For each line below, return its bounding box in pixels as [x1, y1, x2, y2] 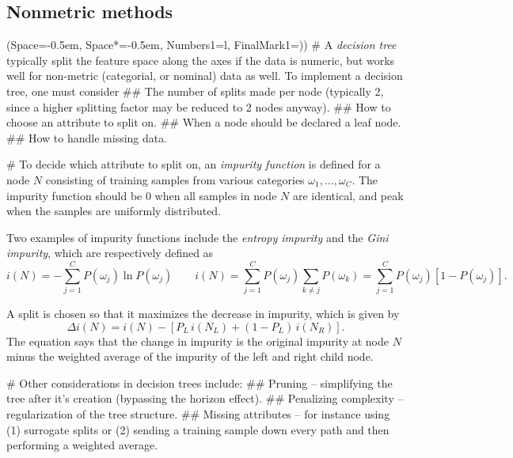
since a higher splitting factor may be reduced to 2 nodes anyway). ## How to [6, 98, 391, 115]
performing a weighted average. [6, 437, 158, 453]
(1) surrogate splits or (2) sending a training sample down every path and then [6, 421, 389, 437]
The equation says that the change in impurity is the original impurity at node [6, 332, 389, 349]
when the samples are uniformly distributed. [6, 203, 222, 219]
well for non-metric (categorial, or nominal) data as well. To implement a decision [6, 67, 403, 84]
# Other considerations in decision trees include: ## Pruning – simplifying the [6, 374, 393, 391]
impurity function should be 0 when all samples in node [6, 187, 277, 203]
